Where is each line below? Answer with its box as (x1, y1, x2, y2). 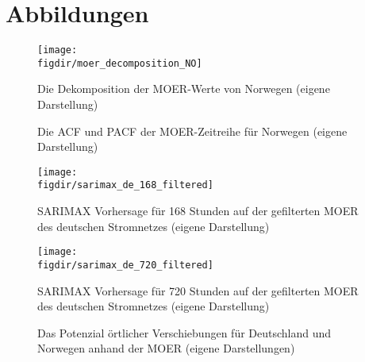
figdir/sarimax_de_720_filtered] (37, 259, 213, 271)
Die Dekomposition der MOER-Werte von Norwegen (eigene (37, 80, 330, 97)
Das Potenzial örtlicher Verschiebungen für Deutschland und (37, 324, 332, 341)
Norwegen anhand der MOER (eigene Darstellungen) (37, 340, 295, 356)
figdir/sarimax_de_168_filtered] (37, 179, 213, 191)
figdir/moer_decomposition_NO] (37, 57, 202, 69)
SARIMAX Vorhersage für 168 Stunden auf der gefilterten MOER (37, 202, 359, 219)
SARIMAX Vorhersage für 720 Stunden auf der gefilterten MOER (37, 282, 359, 298)
